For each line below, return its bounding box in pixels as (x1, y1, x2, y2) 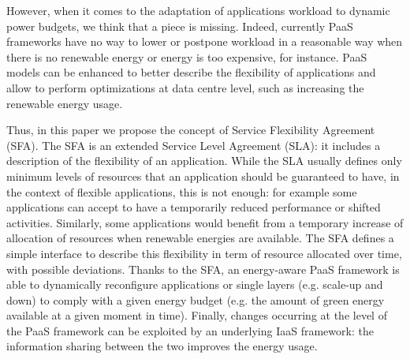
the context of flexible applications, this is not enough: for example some (6, 183, 357, 200)
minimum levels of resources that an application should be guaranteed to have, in (6, 167, 400, 184)
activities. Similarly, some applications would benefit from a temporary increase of (6, 214, 404, 230)
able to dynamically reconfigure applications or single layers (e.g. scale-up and (6, 276, 383, 293)
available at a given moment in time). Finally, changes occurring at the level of (6, 307, 387, 323)
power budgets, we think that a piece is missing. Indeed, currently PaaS (6, 17, 353, 34)
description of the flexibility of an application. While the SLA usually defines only (6, 152, 402, 169)
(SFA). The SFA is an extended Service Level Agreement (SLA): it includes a (6, 136, 381, 153)
